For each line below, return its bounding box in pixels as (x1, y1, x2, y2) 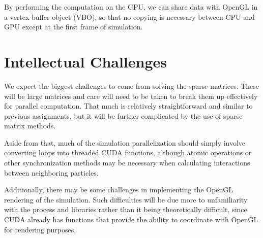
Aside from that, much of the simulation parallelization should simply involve (4, 137, 246, 148)
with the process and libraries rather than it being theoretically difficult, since (4, 204, 247, 215)
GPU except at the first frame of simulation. (4, 21, 143, 32)
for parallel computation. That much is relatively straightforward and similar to (4, 100, 253, 111)
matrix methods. (4, 120, 56, 131)
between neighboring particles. (4, 167, 99, 178)
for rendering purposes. (4, 224, 76, 234)
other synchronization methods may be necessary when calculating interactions (4, 157, 250, 168)
